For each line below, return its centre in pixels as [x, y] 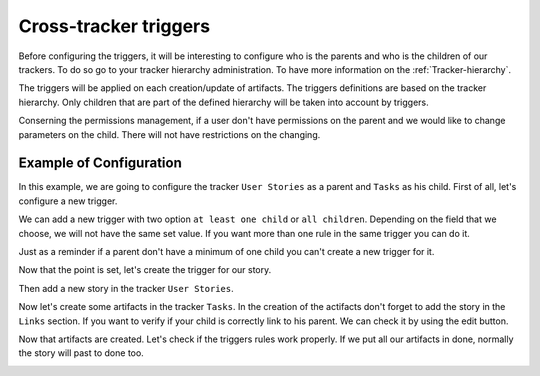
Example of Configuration [100, 163]
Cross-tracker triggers [114, 26]
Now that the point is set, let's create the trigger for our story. [145, 270]
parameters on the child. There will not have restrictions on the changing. [169, 134]
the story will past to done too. [81, 353]
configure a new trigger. [68, 201]
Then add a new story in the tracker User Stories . [126, 288]
